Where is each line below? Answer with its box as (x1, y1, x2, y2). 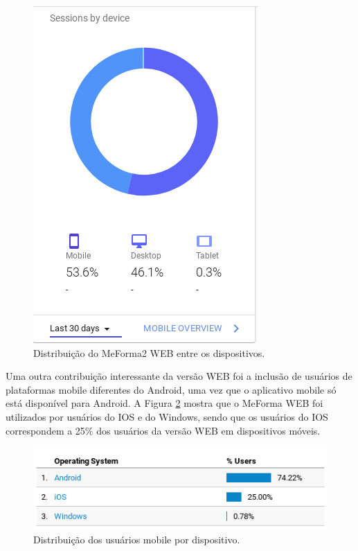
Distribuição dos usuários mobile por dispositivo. (33, 532, 240, 546)
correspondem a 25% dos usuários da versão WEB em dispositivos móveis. (6, 423, 321, 437)
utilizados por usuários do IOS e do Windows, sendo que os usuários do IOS (6, 409, 328, 423)
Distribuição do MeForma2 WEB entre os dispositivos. (33, 345, 265, 360)
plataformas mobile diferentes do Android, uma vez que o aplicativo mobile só (6, 382, 337, 396)
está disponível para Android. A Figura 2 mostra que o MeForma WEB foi (6, 396, 323, 410)
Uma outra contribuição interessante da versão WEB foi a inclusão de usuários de (6, 369, 352, 383)
